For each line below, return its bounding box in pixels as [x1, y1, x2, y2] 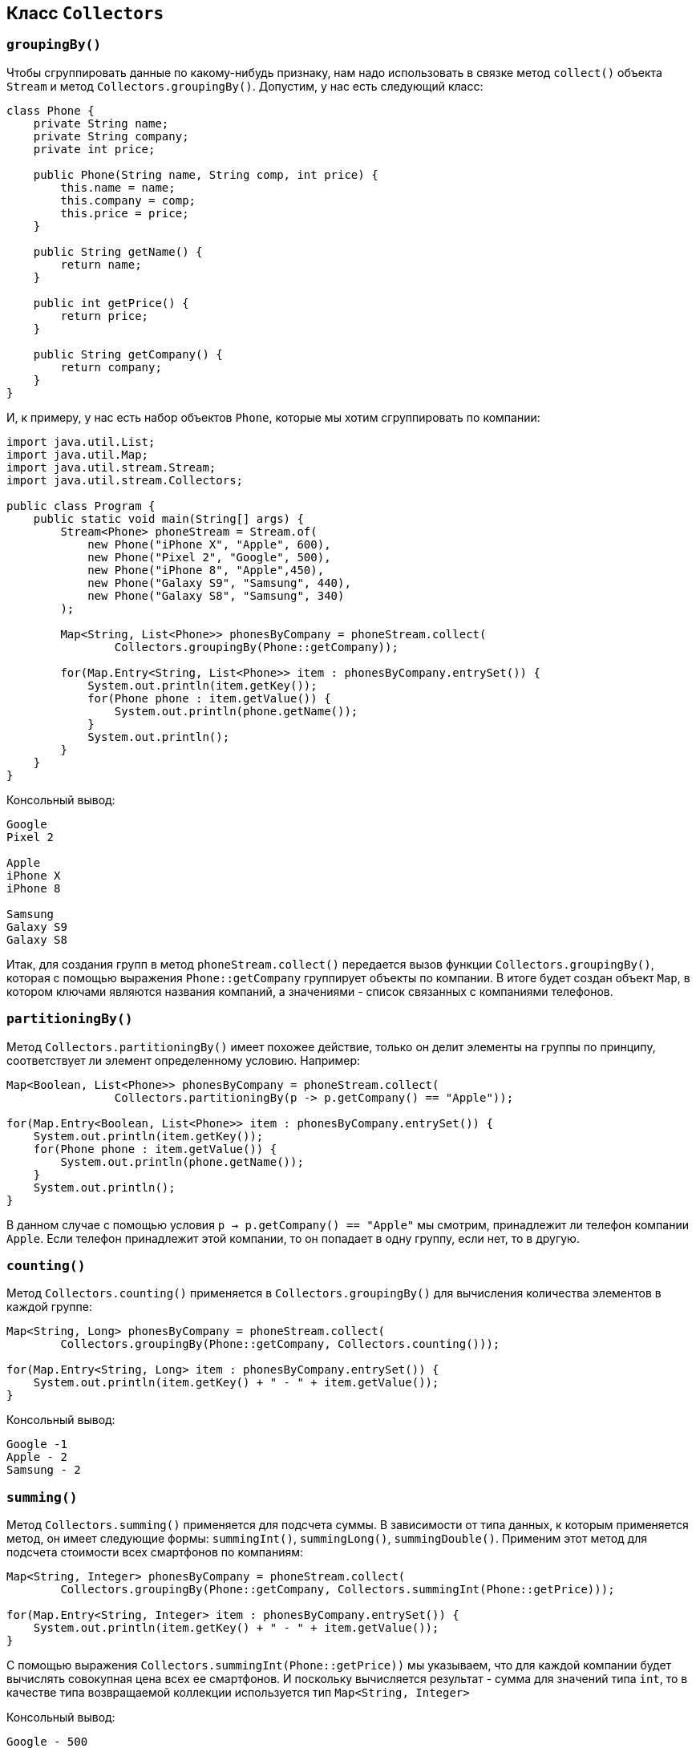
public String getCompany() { [33, 347, 223, 361]
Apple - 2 [6, 1451, 67, 1464]
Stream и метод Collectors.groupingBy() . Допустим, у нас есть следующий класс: [6, 79, 484, 93]
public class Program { [6, 499, 156, 512]
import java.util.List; [6, 435, 156, 448]
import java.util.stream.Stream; [6, 460, 216, 474]
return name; [60, 257, 142, 271]
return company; [60, 360, 162, 374]
